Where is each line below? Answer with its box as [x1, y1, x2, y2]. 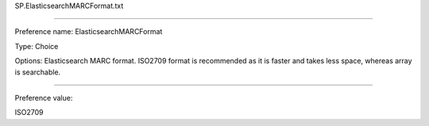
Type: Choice [14, 41, 59, 51]
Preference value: [14, 93, 73, 102]
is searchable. [14, 67, 61, 77]
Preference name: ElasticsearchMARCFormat [14, 27, 163, 36]
